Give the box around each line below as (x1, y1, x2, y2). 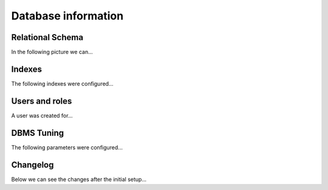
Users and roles (11, 96, 72, 106)
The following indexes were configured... (11, 80, 114, 87)
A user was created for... (11, 112, 73, 119)
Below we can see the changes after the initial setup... (11, 175, 147, 183)
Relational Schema (11, 32, 84, 42)
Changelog (11, 160, 54, 170)
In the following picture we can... (11, 49, 94, 56)
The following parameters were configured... (11, 143, 123, 151)
